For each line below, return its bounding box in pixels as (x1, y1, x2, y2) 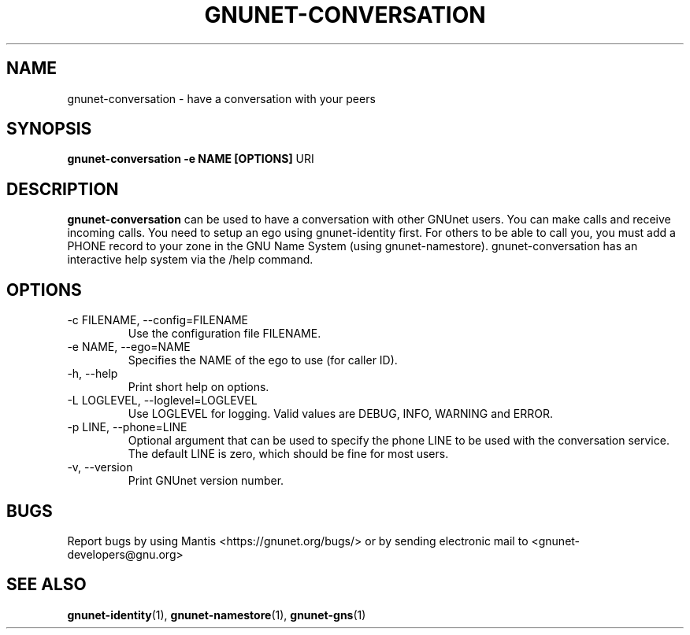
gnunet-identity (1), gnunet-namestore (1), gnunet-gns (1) (67, 607, 366, 622)
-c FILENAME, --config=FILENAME (67, 313, 248, 327)
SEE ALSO (6, 574, 87, 595)
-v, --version (67, 460, 133, 474)
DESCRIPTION (6, 179, 119, 199)
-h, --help (67, 367, 118, 381)
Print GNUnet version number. (128, 474, 284, 488)
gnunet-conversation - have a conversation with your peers (67, 91, 376, 105)
